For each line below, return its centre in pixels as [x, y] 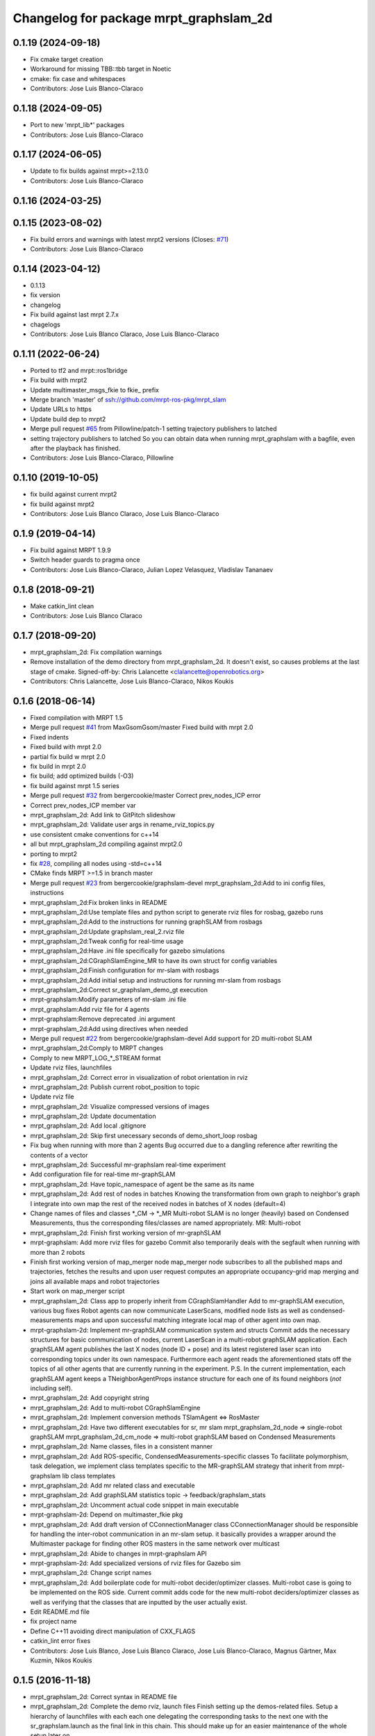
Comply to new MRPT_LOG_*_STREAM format [95, 1058]
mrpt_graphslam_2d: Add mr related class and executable [112, 1485]
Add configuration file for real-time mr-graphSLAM [103, 1174]
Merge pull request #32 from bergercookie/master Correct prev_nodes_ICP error [145, 796]
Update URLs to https [61, 409]
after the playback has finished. [75, 449]
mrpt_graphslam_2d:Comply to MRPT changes [97, 1048]
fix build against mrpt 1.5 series [75, 785]
